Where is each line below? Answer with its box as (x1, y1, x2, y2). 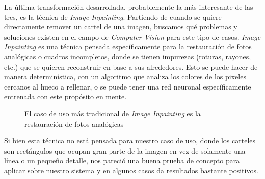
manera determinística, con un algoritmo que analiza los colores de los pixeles (4, 71, 246, 82)
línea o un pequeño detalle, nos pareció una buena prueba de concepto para (4, 155, 240, 166)
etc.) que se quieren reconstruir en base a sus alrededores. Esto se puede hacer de (4, 61, 258, 72)
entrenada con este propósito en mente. (4, 91, 127, 102)
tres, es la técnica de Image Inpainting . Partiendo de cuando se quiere (4, 11, 222, 22)
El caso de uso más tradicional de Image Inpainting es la (24, 108, 201, 118)
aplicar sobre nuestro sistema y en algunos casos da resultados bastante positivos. (4, 165, 258, 175)
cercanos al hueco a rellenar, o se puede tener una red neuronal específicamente (4, 81, 251, 92)
